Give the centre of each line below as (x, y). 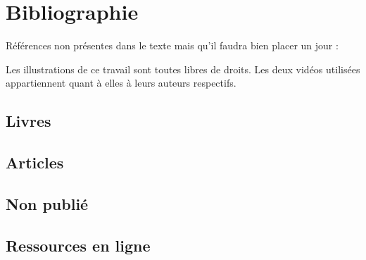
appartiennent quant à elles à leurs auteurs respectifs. (121, 83)
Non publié (47, 203)
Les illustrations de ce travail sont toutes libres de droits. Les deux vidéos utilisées (183, 69)
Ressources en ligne (78, 245)
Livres (29, 121)
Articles (35, 162)
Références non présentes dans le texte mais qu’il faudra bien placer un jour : (172, 45)
